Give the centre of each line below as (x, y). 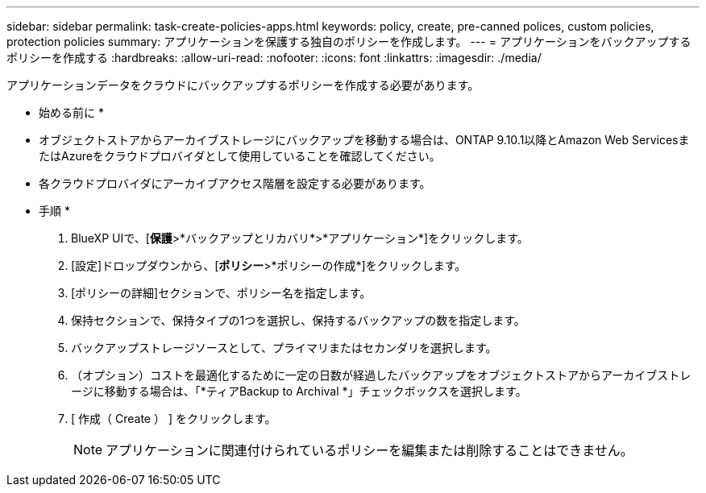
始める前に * (71, 112)
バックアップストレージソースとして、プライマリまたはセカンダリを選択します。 (284, 348)
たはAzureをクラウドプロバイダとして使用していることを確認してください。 (240, 156)
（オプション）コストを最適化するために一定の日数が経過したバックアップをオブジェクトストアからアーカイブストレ (381, 375)
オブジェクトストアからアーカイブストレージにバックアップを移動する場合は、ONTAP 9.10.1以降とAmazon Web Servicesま (364, 140)
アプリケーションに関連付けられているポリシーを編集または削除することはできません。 (370, 450)
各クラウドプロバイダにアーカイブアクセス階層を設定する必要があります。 (235, 183)
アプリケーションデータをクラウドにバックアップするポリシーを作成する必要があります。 (243, 85)
